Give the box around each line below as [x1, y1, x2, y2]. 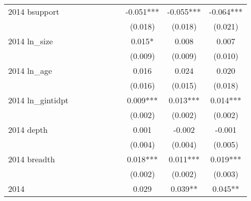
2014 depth [8, 124, 48, 135]
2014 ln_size [8, 35, 53, 47]
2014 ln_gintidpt [8, 94, 69, 106]
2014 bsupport [8, 6, 60, 17]
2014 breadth [8, 153, 55, 165]
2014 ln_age [8, 65, 52, 76]
